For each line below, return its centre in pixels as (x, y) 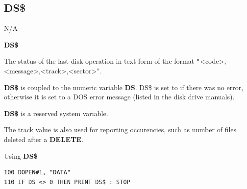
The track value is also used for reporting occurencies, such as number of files (120, 130)
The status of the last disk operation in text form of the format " (102, 61)
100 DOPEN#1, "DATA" (37, 173)
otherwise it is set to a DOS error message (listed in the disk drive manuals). (119, 97)
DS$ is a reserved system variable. (56, 113)
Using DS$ (21, 155)
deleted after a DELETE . (44, 139)
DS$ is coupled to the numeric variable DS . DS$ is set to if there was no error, (124, 87)
